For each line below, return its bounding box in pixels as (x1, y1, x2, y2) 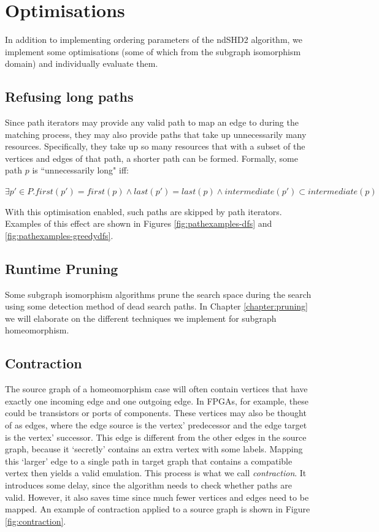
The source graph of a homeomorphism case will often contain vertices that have (5, 382, 308, 395)
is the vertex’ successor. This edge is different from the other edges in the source (5, 430, 307, 443)
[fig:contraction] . (5, 514, 66, 527)
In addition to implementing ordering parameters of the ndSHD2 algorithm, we (5, 33, 303, 46)
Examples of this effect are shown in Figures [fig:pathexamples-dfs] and (5, 217, 272, 230)
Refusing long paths (5, 87, 134, 106)
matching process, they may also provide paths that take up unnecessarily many (5, 127, 307, 140)
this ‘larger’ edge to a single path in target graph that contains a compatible (5, 454, 293, 467)
